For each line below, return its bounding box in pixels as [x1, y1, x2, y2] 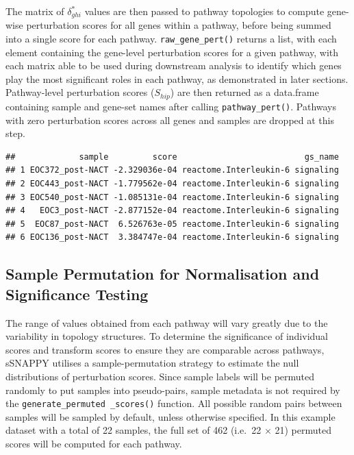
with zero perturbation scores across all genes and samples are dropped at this [5, 112, 334, 127]
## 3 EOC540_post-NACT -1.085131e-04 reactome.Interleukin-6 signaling [5, 192, 339, 202]
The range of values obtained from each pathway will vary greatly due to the [5, 315, 328, 330]
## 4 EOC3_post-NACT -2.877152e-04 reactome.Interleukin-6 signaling [5, 206, 339, 216]
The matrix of [5, 4, 64, 18]
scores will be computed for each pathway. [5, 436, 182, 450]
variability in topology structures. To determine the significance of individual [5, 329, 329, 343]
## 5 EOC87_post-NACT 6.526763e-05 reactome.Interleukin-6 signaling [5, 219, 339, 229]
